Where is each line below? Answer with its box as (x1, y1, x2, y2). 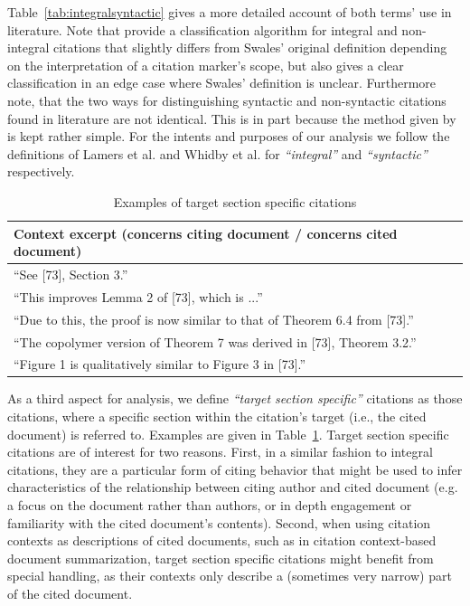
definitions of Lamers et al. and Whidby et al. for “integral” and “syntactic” (7, 144, 428, 163)
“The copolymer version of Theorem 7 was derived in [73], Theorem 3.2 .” (14, 332, 417, 351)
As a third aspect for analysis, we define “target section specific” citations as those (7, 389, 463, 408)
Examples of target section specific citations (113, 192, 357, 211)
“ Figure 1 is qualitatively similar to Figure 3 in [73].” (14, 355, 306, 374)
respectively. (7, 162, 75, 181)
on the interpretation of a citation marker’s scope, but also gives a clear (7, 55, 404, 74)
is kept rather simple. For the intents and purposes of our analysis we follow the (7, 127, 450, 146)
